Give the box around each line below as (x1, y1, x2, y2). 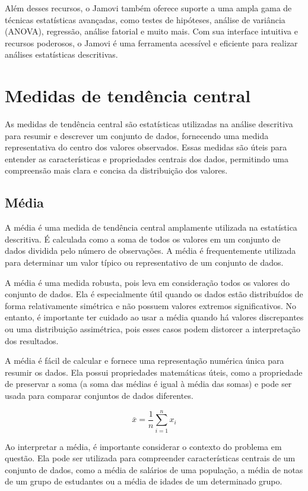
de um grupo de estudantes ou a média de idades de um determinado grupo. (5, 475, 282, 487)
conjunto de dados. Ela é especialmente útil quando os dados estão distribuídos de (5, 288, 303, 300)
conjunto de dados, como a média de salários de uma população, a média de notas (5, 463, 303, 476)
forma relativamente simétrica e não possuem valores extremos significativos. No (5, 299, 297, 311)
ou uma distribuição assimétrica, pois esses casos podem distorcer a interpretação (5, 323, 300, 335)
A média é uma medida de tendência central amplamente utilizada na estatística (5, 221, 297, 234)
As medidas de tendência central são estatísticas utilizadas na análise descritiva (5, 118, 293, 130)
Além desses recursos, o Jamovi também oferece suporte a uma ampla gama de (5, 2, 292, 14)
